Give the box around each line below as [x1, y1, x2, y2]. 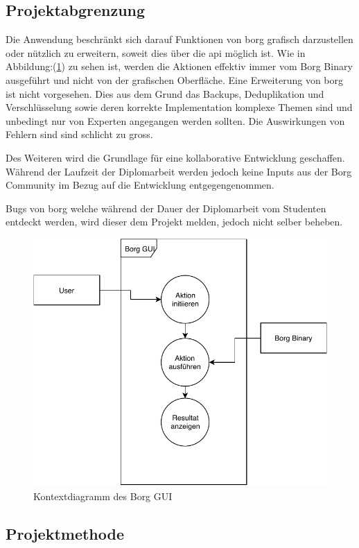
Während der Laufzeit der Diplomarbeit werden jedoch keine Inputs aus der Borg [6, 164, 352, 178]
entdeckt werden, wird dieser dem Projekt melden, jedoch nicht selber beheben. [6, 214, 343, 229]
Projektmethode [6, 523, 125, 545]
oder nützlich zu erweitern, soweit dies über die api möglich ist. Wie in [6, 45, 306, 60]
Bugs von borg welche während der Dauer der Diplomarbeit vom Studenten [6, 200, 326, 215]
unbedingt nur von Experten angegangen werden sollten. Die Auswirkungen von [6, 113, 345, 128]
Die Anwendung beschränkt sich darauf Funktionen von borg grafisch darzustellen [6, 32, 353, 46]
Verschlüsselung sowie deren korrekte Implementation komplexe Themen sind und [6, 100, 353, 114]
